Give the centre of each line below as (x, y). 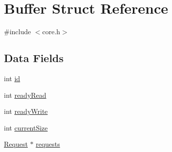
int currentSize (26, 127)
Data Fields (34, 58)
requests (48, 144)
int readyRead (25, 95)
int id (12, 78)
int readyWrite (26, 111)
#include (18, 32)
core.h (51, 32)
